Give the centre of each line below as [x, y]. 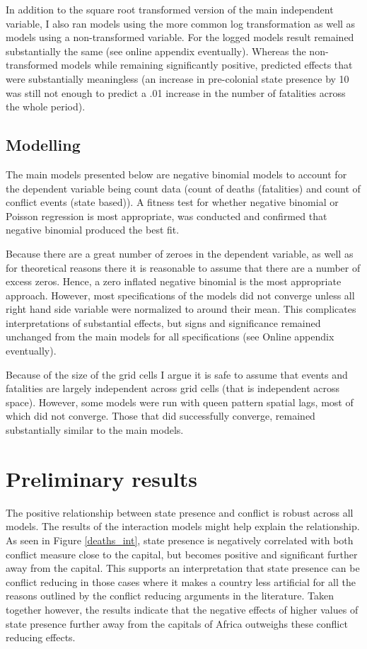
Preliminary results [101, 478]
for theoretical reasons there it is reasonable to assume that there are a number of [183, 267]
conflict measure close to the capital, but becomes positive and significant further [182, 554]
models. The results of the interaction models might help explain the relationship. [183, 526]
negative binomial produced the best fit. [93, 230]
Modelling [43, 145]
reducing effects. [41, 637]
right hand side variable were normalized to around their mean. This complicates [181, 309]
